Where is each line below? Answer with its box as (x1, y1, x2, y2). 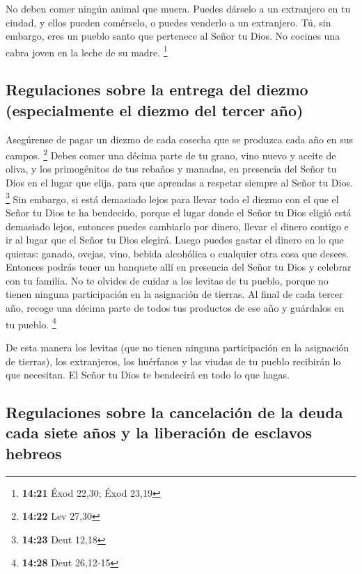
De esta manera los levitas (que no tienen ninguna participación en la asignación (6, 340, 349, 354)
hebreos (6, 442, 62, 463)
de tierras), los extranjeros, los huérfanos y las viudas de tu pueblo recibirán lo (6, 353, 341, 368)
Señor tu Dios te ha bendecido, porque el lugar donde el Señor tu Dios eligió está (6, 205, 352, 219)
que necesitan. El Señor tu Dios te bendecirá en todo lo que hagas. (6, 367, 290, 382)
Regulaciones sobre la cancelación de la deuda (6, 401, 343, 423)
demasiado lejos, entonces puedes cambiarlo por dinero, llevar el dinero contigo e (6, 218, 349, 233)
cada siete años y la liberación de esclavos (6, 422, 313, 443)
